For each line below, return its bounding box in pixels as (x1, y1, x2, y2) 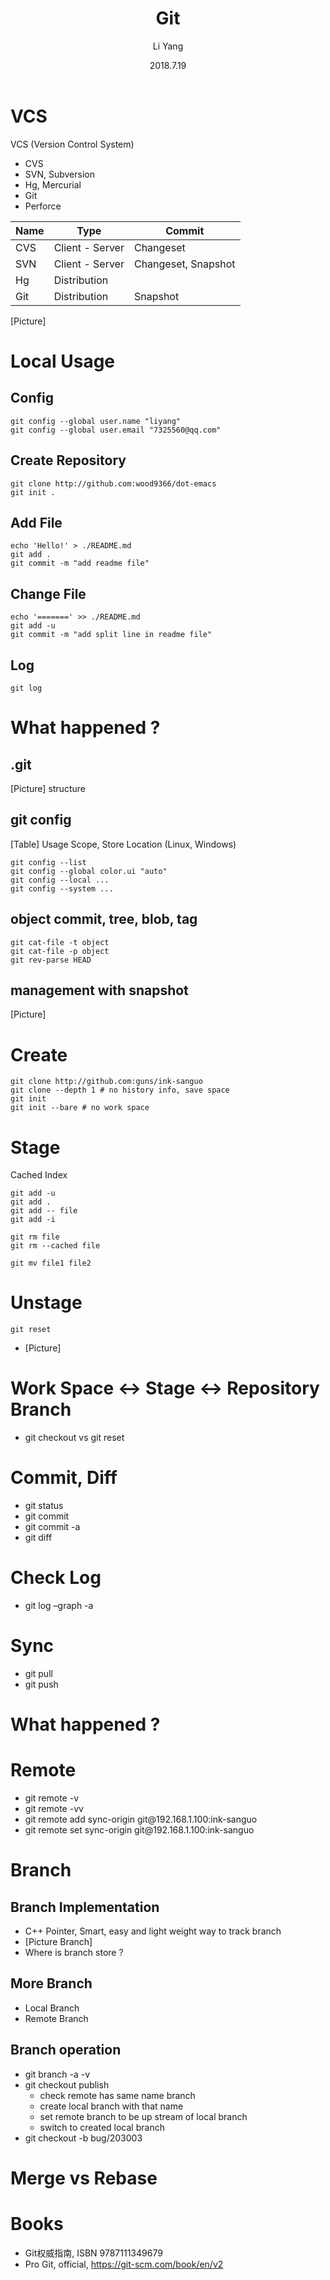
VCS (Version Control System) (10, 138, 135, 150)
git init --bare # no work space (10, 1103, 150, 1113)
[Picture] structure (10, 782, 86, 794)
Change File (10, 585, 87, 602)
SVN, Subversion (24, 168, 95, 180)
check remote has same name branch (39, 2089, 196, 2101)
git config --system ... (10, 883, 114, 894)
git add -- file (10, 1206, 78, 1216)
